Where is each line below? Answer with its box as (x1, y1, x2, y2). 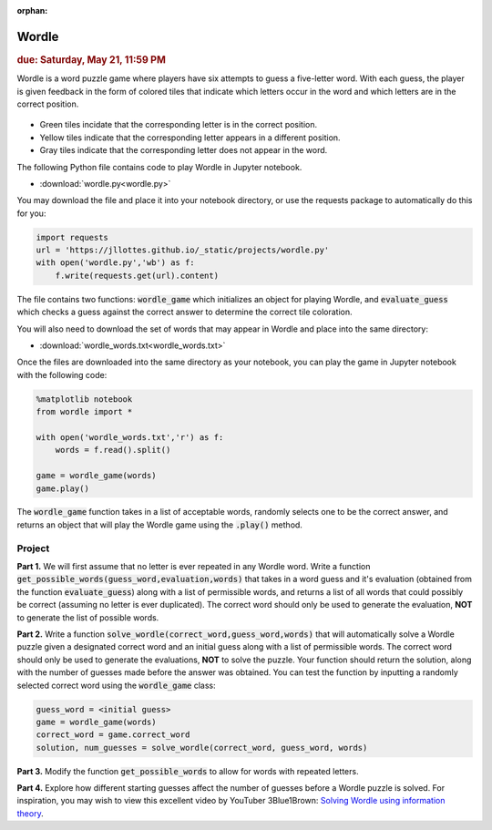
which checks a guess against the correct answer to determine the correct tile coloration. (16, 306, 353, 318)
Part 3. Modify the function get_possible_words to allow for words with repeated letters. (16, 765, 359, 776)
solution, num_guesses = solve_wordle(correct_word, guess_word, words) (36, 743, 368, 753)
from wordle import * (36, 406, 133, 417)
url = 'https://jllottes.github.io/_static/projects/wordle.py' (36, 245, 330, 255)
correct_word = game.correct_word (36, 730, 190, 740)
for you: (16, 208, 46, 219)
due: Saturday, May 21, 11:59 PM (16, 53, 166, 66)
